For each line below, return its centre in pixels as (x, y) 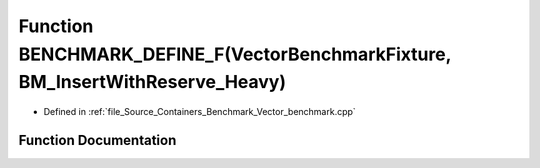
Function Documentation (97, 140)
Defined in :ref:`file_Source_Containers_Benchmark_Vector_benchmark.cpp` (200, 112)
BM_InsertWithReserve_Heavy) (152, 82)
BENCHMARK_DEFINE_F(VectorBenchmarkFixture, (235, 54)
